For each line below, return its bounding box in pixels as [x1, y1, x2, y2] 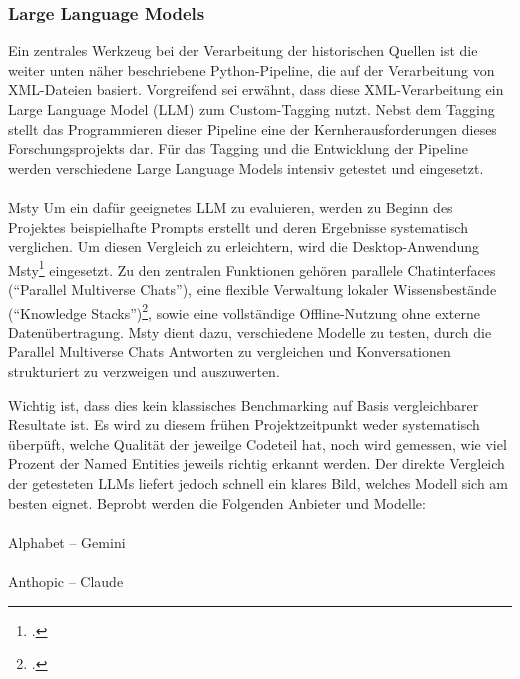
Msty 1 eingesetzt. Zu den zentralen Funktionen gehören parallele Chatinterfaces [8, 256, 496, 280]
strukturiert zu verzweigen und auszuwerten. [8, 361, 280, 382]
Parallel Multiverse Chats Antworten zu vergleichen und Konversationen [8, 341, 451, 362]
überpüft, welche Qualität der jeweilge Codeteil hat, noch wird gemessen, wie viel [8, 433, 507, 454]
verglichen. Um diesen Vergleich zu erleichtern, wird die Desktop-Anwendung [8, 236, 480, 257]
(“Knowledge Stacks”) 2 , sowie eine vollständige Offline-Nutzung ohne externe [8, 299, 480, 323]
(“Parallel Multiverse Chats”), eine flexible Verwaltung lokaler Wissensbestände [8, 279, 497, 299]
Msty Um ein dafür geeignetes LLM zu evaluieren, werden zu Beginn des [8, 196, 453, 217]
